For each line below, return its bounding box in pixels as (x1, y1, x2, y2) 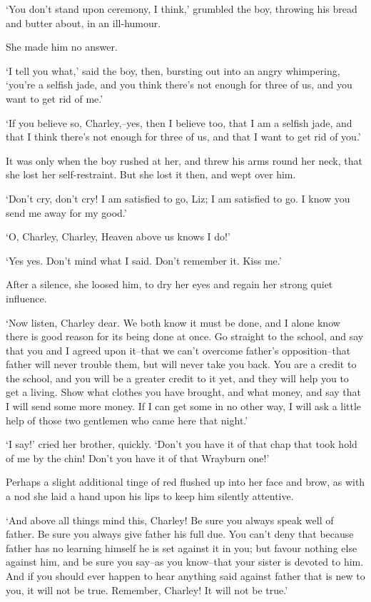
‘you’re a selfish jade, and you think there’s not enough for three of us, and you (6, 77, 352, 92)
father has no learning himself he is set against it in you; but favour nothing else (6, 540, 357, 555)
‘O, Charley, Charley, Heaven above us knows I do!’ (6, 229, 230, 244)
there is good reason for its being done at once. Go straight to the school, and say (6, 329, 364, 344)
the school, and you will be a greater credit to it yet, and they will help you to (6, 370, 349, 385)
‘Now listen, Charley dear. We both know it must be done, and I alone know (6, 315, 340, 330)
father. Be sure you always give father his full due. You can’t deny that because (6, 526, 354, 541)
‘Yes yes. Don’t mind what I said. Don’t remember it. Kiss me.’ (6, 252, 282, 267)
